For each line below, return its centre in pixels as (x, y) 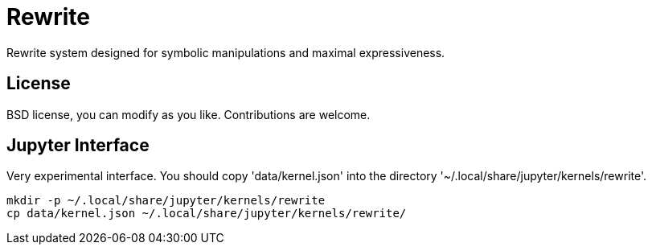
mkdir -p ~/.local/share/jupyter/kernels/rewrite (166, 201)
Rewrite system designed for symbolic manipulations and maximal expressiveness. (226, 52)
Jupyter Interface (78, 146)
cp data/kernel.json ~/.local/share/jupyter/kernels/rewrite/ (207, 214)
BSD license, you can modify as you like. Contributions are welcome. (189, 114)
